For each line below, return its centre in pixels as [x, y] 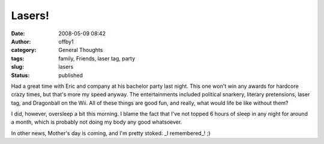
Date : [18, 33]
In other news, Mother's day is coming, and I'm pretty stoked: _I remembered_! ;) [111, 133]
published [71, 75]
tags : [18, 58]
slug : [17, 67]
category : [24, 50]
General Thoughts [81, 50]
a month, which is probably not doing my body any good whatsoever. [97, 122]
